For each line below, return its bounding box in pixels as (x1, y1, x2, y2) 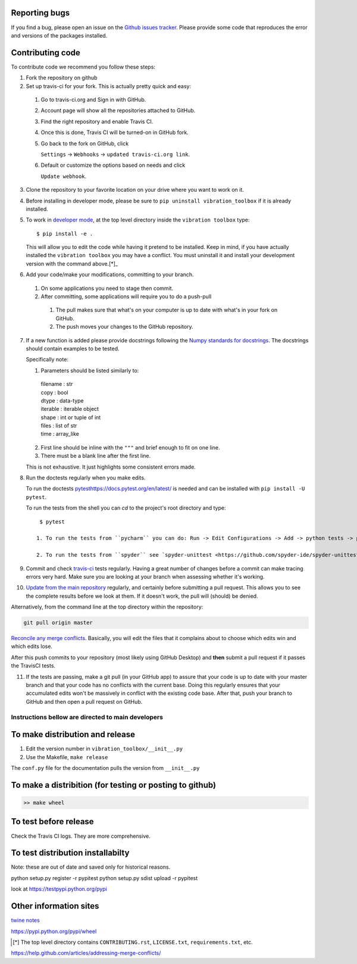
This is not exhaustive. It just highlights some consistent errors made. (26, 463, 196, 470)
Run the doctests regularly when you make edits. (26, 474, 146, 482)
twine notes (11, 917, 40, 924)
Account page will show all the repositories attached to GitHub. (40, 107, 196, 114)
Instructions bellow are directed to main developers (11, 713, 164, 721)
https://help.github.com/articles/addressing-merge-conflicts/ (11, 950, 161, 957)
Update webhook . (40, 173, 87, 180)
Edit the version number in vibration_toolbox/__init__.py (26, 745, 183, 753)
